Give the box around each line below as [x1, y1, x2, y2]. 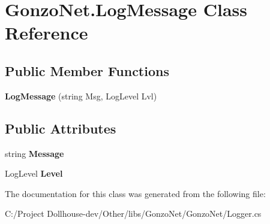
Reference [5, 20, 88, 45]
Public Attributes [5, 119, 116, 137]
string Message [5, 147, 64, 159]
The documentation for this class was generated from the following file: [5, 187, 266, 199]
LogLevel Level [5, 167, 63, 180]
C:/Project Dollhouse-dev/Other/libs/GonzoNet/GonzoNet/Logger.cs [5, 207, 262, 220]
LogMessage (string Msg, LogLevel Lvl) [5, 89, 157, 102]
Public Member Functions [5, 61, 169, 80]
